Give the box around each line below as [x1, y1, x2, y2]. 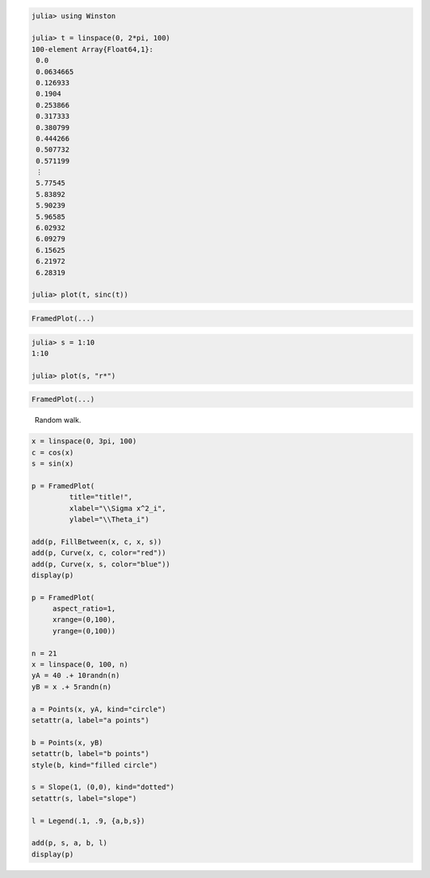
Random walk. [34, 415, 81, 425]
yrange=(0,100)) [52, 626, 116, 636]
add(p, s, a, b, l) [31, 838, 107, 848]
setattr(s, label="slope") [31, 793, 137, 803]
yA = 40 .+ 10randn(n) [31, 671, 120, 680]
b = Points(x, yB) [31, 738, 104, 747]
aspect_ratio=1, [52, 604, 116, 613]
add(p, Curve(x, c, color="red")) [31, 549, 166, 557]
